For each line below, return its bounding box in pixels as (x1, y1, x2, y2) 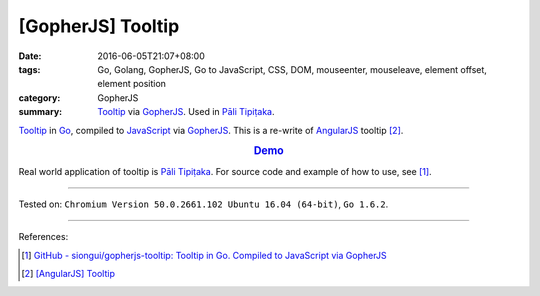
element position (97, 78, 167, 90)
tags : (18, 63, 41, 75)
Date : (18, 50, 42, 62)
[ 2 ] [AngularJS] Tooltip (21, 268, 115, 280)
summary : (18, 106, 63, 118)
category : (18, 91, 61, 104)
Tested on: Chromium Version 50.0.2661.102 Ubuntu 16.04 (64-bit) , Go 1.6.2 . (18, 198, 389, 210)
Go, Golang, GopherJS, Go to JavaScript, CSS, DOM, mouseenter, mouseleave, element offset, (97, 63, 487, 75)
